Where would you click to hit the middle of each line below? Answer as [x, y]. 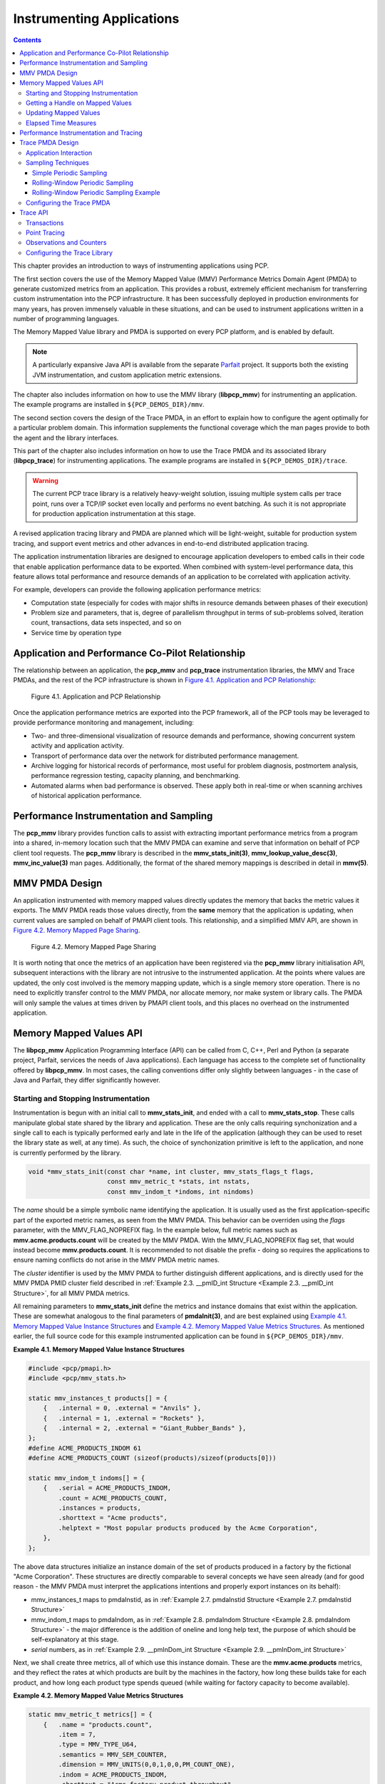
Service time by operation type [76, 632]
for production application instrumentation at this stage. [114, 513]
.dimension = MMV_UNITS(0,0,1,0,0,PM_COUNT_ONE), [147, 1765]
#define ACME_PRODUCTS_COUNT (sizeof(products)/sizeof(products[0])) [152, 1458]
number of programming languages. [66, 319]
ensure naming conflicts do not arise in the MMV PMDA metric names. [117, 1260]
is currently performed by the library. [67, 1152]
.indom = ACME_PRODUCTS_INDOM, [113, 1774]
